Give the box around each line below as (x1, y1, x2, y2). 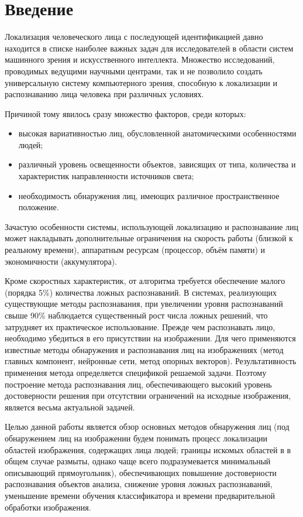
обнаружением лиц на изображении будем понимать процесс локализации (5, 432, 268, 444)
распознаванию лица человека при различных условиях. (5, 88, 204, 100)
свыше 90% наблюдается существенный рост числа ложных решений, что (5, 309, 268, 321)
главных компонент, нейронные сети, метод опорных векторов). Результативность (5, 355, 297, 367)
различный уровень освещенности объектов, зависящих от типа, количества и (18, 158, 296, 170)
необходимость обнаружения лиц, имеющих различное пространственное (18, 189, 280, 201)
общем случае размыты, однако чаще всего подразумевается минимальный (5, 455, 271, 467)
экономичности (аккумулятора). (5, 255, 118, 267)
